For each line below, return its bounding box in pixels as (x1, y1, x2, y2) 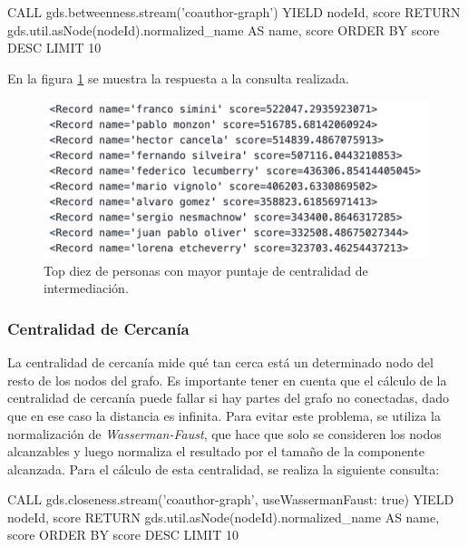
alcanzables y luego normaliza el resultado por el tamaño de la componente (7, 442, 424, 461)
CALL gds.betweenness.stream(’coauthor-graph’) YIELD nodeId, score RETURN (7, 3, 461, 21)
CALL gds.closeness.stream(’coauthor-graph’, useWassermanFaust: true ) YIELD (7, 490, 454, 509)
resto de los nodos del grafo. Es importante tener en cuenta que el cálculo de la (7, 370, 447, 389)
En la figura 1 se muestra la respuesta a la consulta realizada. (7, 68, 349, 87)
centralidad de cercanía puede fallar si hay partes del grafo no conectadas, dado (7, 388, 449, 407)
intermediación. (44, 278, 129, 298)
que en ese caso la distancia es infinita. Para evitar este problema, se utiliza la (7, 405, 441, 425)
